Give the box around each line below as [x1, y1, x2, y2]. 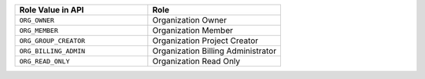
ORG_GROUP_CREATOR [19, 36, 86, 45]
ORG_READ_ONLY [19, 57, 70, 66]
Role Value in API [19, 5, 84, 15]
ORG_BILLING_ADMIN [19, 47, 86, 55]
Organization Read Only [152, 56, 241, 66]
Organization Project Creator [152, 35, 259, 46]
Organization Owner [152, 15, 227, 25]
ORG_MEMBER [19, 26, 59, 34]
